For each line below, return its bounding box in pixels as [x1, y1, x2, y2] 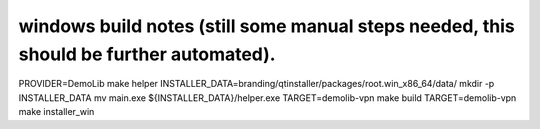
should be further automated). [18, 43, 276, 65]
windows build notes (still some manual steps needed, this [18, 15, 515, 37]
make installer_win [18, 106, 95, 118]
